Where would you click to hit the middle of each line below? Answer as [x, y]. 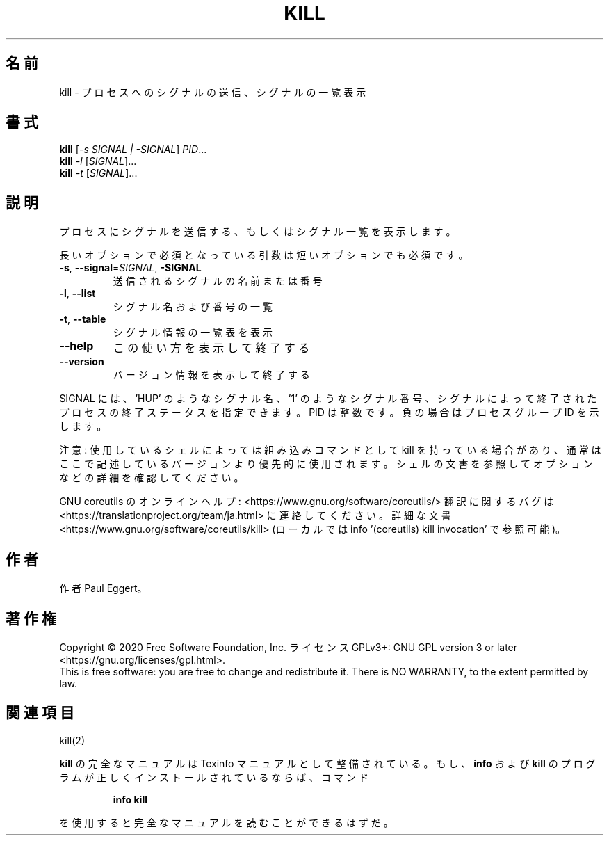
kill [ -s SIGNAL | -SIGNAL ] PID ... [133, 150]
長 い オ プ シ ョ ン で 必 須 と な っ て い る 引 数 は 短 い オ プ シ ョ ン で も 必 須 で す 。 [264, 255]
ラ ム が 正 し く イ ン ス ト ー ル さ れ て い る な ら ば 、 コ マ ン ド [214, 777]
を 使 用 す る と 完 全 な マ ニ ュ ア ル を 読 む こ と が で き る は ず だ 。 [226, 822]
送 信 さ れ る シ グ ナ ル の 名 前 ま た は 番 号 [218, 281]
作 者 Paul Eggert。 [103, 588]
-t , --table [83, 319]
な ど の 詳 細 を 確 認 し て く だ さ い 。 [152, 478]
